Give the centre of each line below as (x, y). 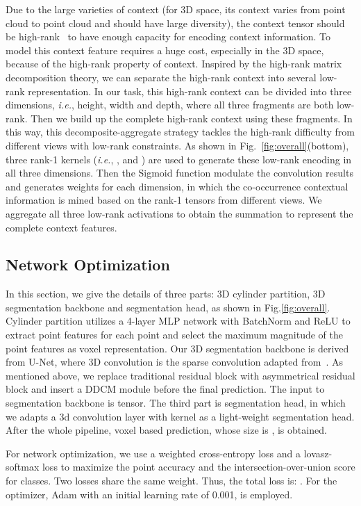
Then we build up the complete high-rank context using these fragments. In (192, 118)
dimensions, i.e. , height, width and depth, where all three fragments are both (170, 105)
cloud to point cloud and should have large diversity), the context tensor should (175, 23)
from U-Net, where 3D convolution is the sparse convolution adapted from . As (174, 362)
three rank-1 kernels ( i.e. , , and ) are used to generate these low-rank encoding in (179, 159)
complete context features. (61, 227)
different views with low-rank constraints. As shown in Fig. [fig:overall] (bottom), (177, 145)
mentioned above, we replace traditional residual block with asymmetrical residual (180, 375)
